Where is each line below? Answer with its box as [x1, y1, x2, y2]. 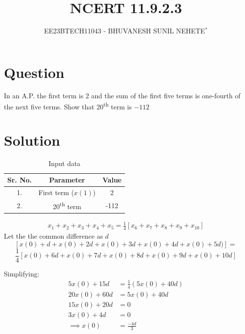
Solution [4, 130, 61, 150]
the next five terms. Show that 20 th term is [4, 100, 132, 111]
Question [4, 62, 64, 82]
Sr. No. [7, 175, 32, 185]
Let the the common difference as [4, 231, 103, 241]
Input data [48, 158, 80, 168]
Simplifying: [4, 268, 40, 278]
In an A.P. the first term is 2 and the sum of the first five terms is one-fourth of [4, 90, 241, 100]
